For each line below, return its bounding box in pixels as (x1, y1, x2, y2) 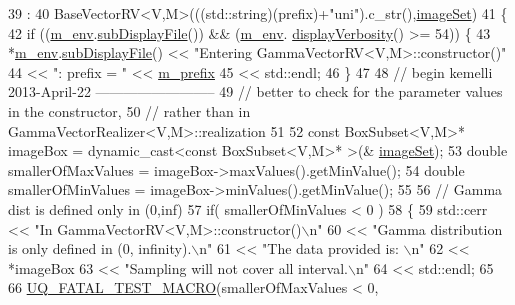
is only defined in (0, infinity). (8, 238, 192, 259)
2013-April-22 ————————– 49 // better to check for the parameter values (8, 81, 503, 102)
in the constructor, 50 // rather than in (8, 100, 251, 121)
